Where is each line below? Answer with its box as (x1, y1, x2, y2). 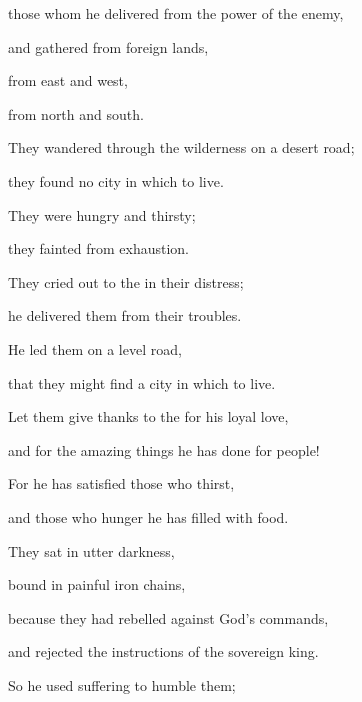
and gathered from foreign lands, (8, 36, 209, 57)
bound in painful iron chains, (8, 574, 186, 595)
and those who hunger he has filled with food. (8, 506, 289, 527)
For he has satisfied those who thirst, (8, 473, 235, 494)
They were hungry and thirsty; (8, 204, 196, 225)
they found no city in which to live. (8, 170, 224, 191)
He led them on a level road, (8, 338, 182, 359)
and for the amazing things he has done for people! (8, 439, 320, 460)
